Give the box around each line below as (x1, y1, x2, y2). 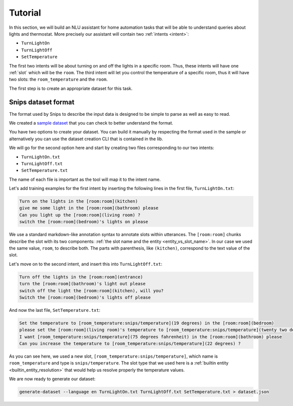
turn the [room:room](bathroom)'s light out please (19, 281, 146, 287)
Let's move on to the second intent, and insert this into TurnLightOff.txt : (9, 261, 163, 267)
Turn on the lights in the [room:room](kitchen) (19, 198, 138, 204)
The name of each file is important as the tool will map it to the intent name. (9, 176, 161, 182)
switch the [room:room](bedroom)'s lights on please (19, 219, 148, 225)
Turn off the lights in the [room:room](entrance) (19, 274, 144, 279)
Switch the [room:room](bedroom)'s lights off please (19, 295, 151, 300)
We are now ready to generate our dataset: (9, 376, 96, 382)
